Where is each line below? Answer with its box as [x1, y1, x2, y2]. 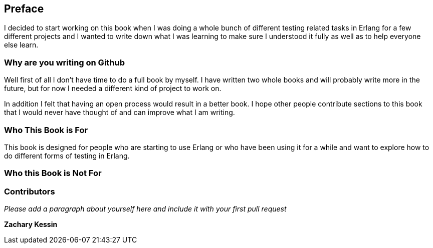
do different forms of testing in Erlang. [4, 151, 130, 160]
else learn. [4, 40, 39, 49]
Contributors [4, 186, 55, 196]
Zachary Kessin [4, 220, 58, 229]
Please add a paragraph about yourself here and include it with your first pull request [4, 204, 287, 213]
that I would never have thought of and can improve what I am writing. [4, 108, 235, 117]
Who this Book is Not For [4, 168, 102, 178]
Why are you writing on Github [4, 57, 125, 67]
